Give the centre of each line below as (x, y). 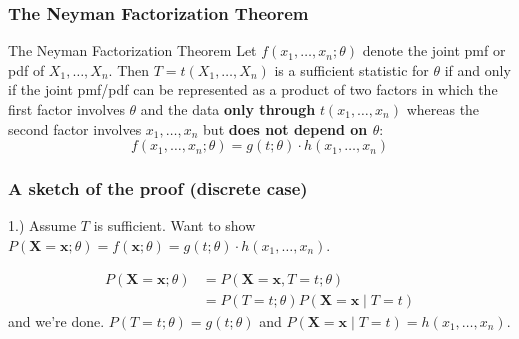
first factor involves (66, 109)
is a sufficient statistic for (351, 69)
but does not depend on (285, 128)
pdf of (26, 69)
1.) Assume (42, 225)
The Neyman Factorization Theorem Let (132, 50)
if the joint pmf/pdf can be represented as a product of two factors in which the (253, 89)
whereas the (443, 109)
